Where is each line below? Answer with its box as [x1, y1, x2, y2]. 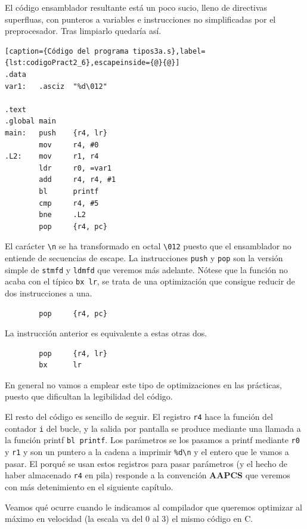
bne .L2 [39, 211, 86, 219]
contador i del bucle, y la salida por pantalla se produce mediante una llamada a [5, 422, 301, 434]
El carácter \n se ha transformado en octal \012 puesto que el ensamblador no [5, 240, 292, 252]
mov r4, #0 [39, 140, 99, 149]
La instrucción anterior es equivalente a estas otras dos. [5, 327, 207, 339]
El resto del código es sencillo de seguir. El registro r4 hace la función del [5, 410, 274, 423]
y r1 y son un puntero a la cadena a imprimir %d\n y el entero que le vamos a [5, 446, 289, 458]
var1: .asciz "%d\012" [5, 82, 107, 91]
